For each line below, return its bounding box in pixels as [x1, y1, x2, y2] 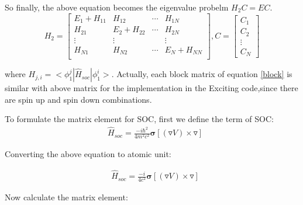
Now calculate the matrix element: [5, 191, 128, 203]
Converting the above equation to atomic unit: [5, 148, 171, 160]
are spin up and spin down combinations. [5, 93, 152, 105]
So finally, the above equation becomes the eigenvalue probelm [5, 1, 229, 13]
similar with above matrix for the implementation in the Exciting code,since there [5, 82, 298, 94]
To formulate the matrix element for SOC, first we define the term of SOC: [5, 113, 274, 125]
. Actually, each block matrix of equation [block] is [111, 68, 292, 80]
